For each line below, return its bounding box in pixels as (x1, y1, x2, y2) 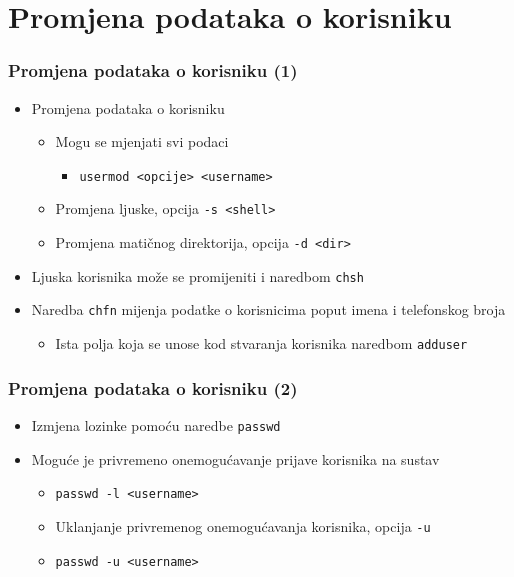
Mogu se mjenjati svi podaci (55, 131, 229, 152)
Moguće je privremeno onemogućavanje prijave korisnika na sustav (31, 448, 440, 469)
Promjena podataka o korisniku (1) (8, 58, 298, 83)
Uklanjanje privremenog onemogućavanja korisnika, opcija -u (55, 515, 431, 536)
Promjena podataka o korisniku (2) (8, 375, 298, 400)
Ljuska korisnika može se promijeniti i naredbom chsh (31, 265, 364, 286)
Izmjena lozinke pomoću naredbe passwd (31, 414, 281, 435)
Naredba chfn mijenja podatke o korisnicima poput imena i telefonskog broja (31, 299, 506, 320)
